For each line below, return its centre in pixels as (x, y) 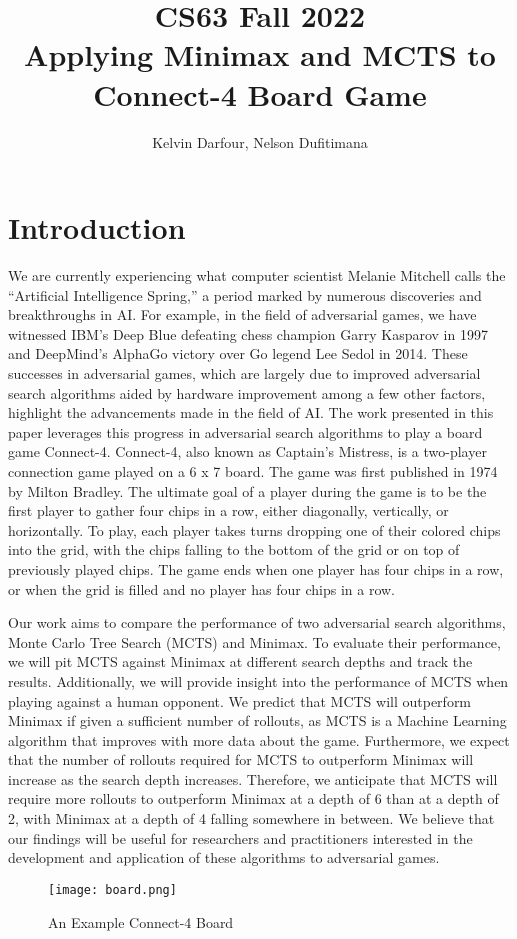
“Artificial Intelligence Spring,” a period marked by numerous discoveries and (245, 294)
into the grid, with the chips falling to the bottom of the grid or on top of (234, 549)
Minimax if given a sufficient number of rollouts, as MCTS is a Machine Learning (257, 720)
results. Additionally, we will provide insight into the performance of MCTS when (258, 680)
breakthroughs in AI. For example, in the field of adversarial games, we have (242, 314)
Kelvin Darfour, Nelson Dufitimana (260, 141)
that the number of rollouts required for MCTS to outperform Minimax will (241, 759)
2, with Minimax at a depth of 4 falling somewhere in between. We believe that (251, 818)
